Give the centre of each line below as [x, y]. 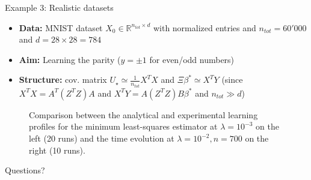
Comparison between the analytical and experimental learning [143, 114]
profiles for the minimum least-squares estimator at [123, 126]
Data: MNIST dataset [61, 27]
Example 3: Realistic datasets [59, 7]
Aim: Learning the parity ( [70, 59]
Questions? [25, 170]
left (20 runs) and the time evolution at [102, 138]
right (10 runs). [57, 150]
